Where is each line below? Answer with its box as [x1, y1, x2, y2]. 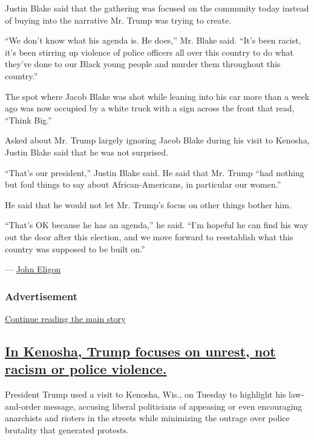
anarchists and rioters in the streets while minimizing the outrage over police [5, 412, 290, 424]
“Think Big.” [5, 113, 52, 126]
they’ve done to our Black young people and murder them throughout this [5, 57, 281, 70]
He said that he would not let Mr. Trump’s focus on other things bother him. [5, 198, 292, 211]
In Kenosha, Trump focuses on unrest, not [5, 341, 276, 360]
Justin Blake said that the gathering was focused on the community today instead [5, 2, 309, 14]
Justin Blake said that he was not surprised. [5, 145, 168, 158]
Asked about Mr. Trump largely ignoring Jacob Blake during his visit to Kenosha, [5, 134, 310, 146]
